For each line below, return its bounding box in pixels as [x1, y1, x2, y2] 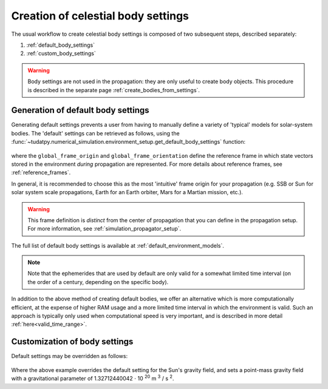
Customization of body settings [11, 337, 134, 347]
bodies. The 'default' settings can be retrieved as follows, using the [11, 129, 180, 137]
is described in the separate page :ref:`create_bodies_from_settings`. [27, 86, 200, 93]
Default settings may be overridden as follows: [11, 353, 128, 360]
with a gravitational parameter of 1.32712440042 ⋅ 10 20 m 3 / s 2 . [11, 374, 174, 382]
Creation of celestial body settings [11, 9, 190, 22]
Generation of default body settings [11, 105, 149, 115]
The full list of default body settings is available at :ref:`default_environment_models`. [11, 242, 224, 249]
